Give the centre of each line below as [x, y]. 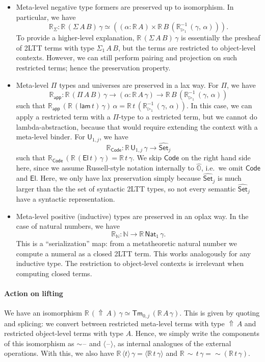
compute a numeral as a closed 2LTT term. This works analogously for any [134, 253]
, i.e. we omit [222, 168]
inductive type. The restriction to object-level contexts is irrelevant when [130, 263]
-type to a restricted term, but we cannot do [188, 117]
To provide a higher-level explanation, [75, 38]
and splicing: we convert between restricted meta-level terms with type [114, 323]
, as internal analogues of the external [172, 343]
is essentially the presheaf [221, 38]
